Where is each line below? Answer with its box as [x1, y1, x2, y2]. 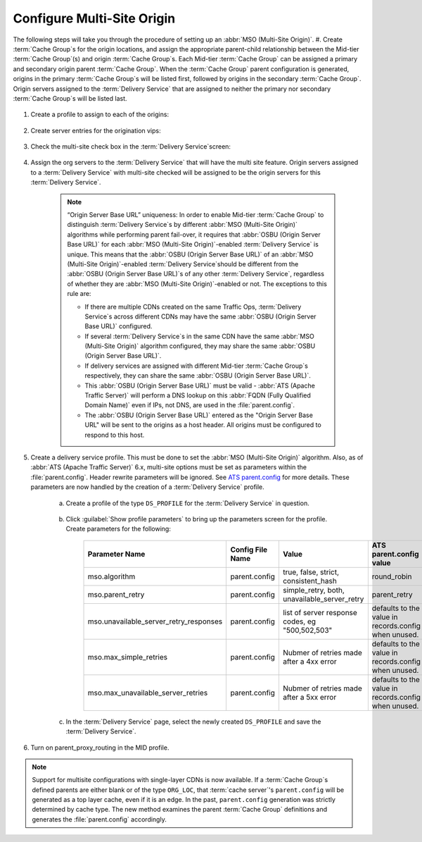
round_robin [371, 571, 412, 581]
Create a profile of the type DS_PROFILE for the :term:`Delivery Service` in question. [65, 499, 309, 507]
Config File [230, 545, 268, 555]
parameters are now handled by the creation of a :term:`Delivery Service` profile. [30, 483, 265, 491]
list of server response [282, 607, 358, 617]
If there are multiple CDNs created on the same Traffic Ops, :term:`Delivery [84, 302, 302, 311]
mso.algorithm [87, 571, 136, 581]
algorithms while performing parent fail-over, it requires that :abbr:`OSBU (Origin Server [67, 230, 321, 239]
